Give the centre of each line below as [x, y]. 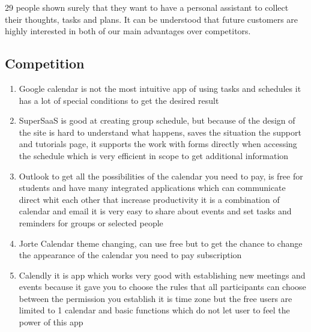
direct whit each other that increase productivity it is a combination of [149, 199]
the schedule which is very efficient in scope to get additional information [154, 155]
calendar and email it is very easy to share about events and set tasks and [155, 211]
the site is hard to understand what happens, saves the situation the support [160, 132]
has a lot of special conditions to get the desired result [119, 100]
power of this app [51, 322]
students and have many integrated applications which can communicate [152, 188]
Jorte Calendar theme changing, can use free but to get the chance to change [161, 243]
